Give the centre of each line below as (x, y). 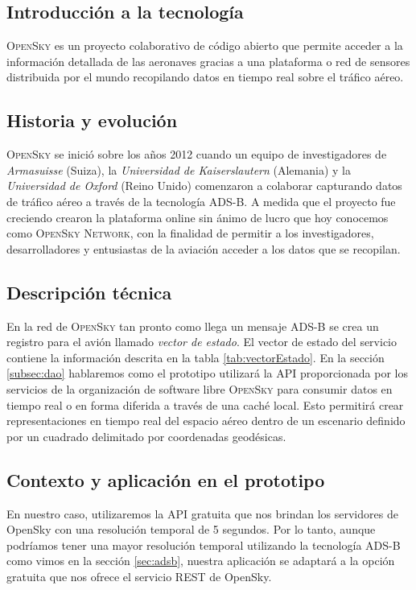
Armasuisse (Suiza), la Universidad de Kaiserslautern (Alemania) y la (179, 169)
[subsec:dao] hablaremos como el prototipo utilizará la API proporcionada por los (207, 373)
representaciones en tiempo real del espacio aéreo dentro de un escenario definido (206, 421)
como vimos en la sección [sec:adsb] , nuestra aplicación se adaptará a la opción (201, 561)
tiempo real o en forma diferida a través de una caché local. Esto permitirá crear (205, 404)
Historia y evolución (92, 120)
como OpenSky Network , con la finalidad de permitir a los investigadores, (190, 233)
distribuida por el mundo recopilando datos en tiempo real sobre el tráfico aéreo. (205, 77)
